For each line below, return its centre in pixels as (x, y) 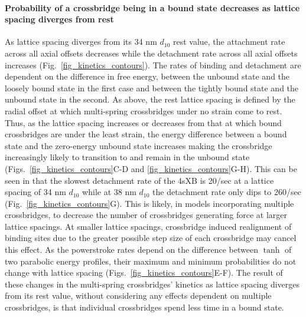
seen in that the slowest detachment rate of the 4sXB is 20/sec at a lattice (139, 180)
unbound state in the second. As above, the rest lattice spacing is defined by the (150, 99)
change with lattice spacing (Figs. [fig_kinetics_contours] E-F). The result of (144, 273)
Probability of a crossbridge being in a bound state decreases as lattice (152, 7)
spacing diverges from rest (59, 19)
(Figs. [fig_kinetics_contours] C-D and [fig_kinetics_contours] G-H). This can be (151, 168)
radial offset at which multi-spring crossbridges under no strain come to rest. (144, 110)
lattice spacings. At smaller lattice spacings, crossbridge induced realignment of (148, 226)
